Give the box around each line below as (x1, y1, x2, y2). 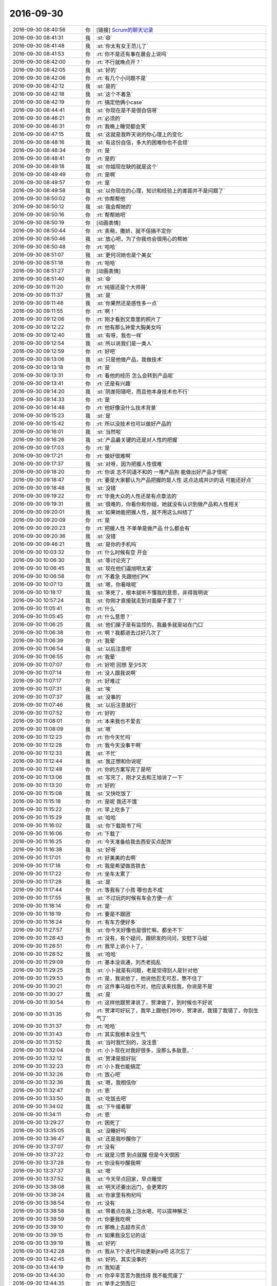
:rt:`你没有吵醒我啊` (96, 1159, 143, 1166)
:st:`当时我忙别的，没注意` (96, 1039, 159, 1046)
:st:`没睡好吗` (96, 1127, 128, 1134)
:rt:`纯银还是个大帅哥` (96, 283, 148, 291)
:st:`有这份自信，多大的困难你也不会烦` (96, 139, 189, 146)
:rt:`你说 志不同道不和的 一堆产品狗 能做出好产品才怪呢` (96, 468, 229, 475)
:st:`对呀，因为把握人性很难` (96, 460, 164, 468)
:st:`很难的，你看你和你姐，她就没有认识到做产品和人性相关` (96, 501, 241, 508)
